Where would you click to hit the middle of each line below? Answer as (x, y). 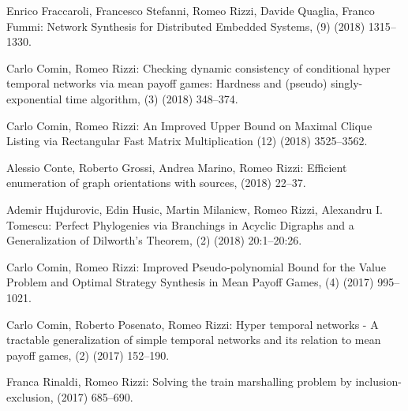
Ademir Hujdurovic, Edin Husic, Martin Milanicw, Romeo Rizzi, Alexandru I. (195, 209)
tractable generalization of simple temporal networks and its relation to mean (194, 340)
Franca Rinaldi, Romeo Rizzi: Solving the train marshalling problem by (179, 381)
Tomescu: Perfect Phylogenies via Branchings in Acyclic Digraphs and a (180, 224)
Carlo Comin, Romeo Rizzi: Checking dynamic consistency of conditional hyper (198, 67)
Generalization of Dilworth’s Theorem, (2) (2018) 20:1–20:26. (154, 240)
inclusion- (378, 381)
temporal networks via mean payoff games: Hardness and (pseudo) (167, 83)
